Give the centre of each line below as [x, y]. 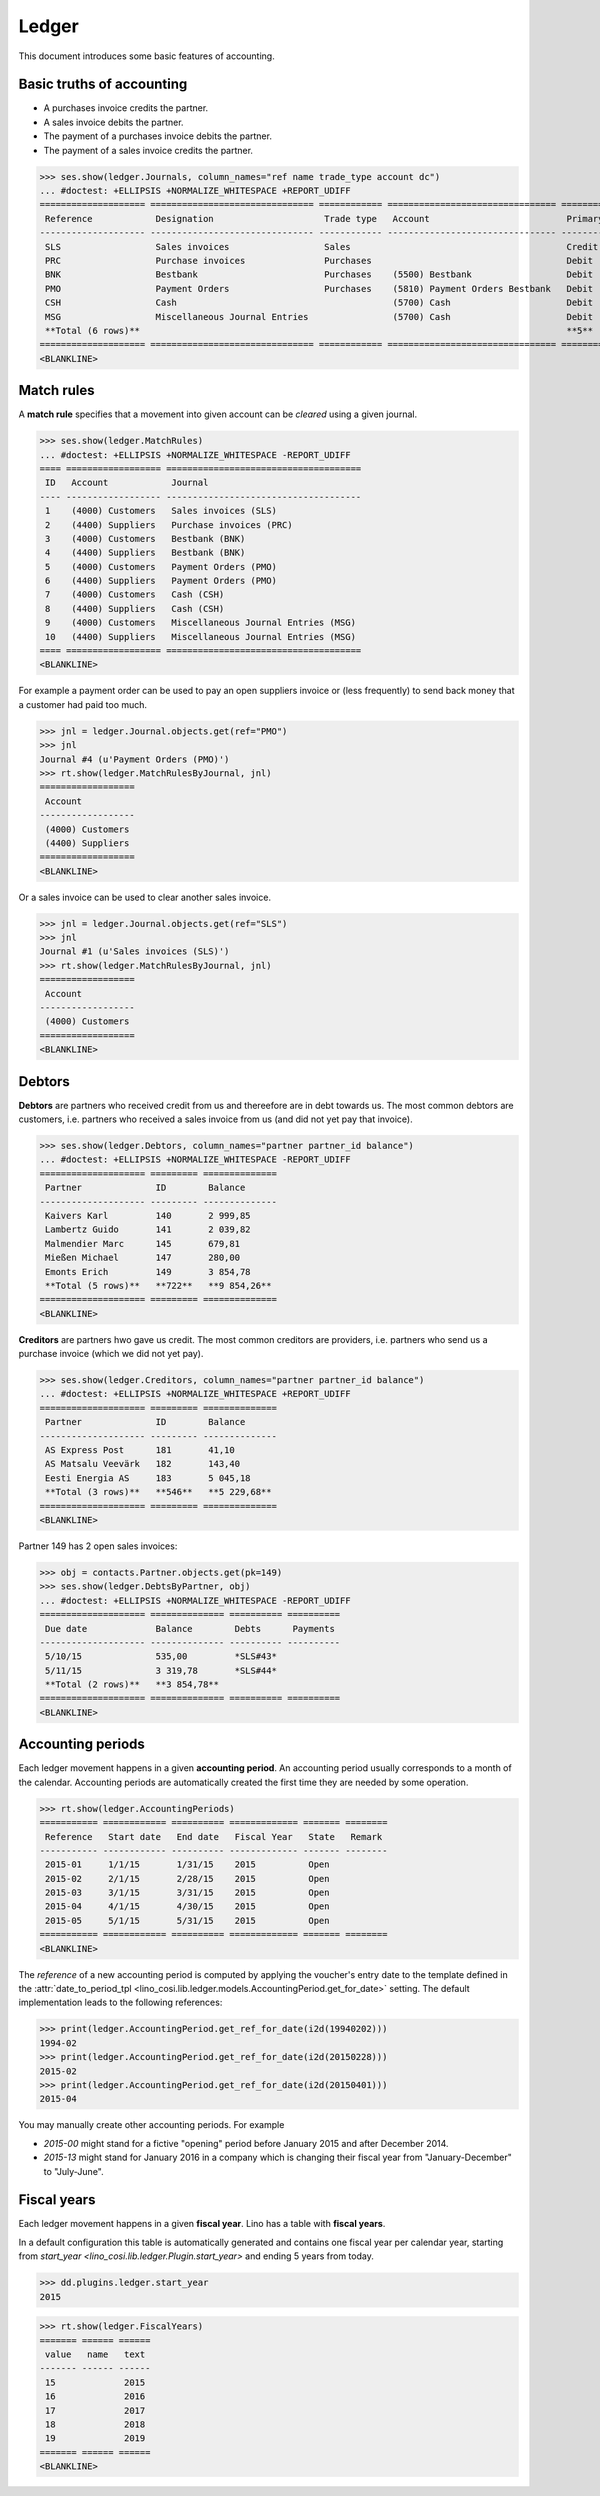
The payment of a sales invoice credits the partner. [148, 150]
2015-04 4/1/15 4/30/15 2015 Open [187, 1906]
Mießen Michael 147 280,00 [142, 1258]
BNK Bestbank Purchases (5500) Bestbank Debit [319, 274]
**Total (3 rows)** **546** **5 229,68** [158, 1492]
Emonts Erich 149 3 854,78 [148, 1271]
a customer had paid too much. [83, 704]
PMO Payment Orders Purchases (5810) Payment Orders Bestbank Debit [319, 288]
